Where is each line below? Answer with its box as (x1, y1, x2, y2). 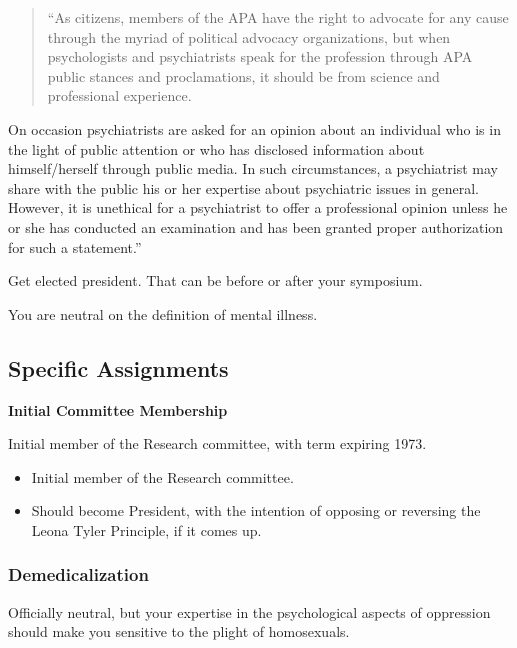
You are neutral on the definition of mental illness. (8, 303, 318, 324)
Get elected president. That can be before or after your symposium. (8, 270, 423, 291)
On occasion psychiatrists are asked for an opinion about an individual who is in (8, 118, 501, 139)
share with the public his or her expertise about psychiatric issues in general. (8, 177, 479, 198)
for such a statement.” (8, 236, 142, 257)
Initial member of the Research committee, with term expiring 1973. (8, 433, 427, 454)
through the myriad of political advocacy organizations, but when (47, 26, 451, 47)
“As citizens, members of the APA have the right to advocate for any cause (47, 7, 509, 27)
